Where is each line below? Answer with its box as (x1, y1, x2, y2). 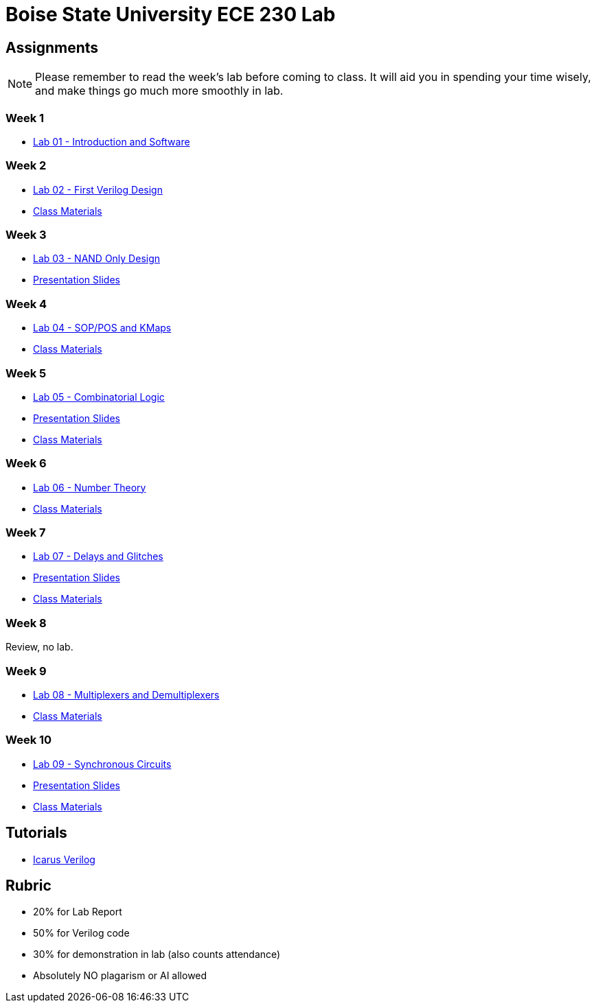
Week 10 (5, 733, 52, 747)
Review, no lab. (5, 641, 73, 653)
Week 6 (5, 456, 47, 471)
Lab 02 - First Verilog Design (33, 183, 163, 196)
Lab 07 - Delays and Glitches (33, 550, 163, 563)
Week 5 (5, 366, 47, 380)
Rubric (5, 876, 51, 894)
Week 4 (5, 296, 47, 311)
